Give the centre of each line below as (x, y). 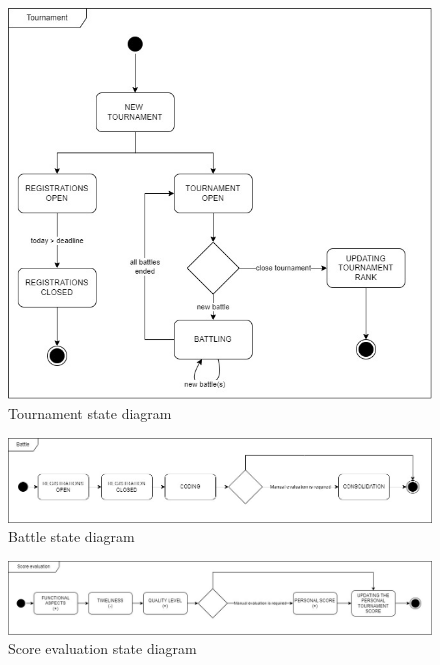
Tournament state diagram (90, 413)
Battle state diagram (71, 536)
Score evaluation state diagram (102, 648)
